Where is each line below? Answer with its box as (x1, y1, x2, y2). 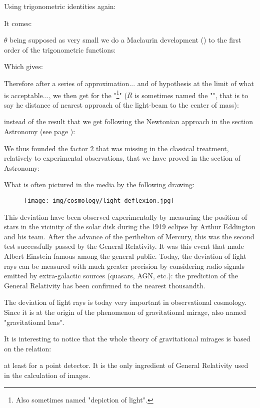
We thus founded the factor (4, 143, 88, 153)
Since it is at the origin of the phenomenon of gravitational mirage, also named (4, 306, 246, 317)
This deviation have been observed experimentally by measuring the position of (4, 211, 247, 222)
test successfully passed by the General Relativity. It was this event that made (4, 241, 244, 251)
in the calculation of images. (4, 369, 90, 380)
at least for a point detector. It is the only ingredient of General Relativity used (4, 360, 248, 370)
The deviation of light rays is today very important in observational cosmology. (4, 297, 247, 307)
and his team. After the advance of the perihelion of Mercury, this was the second (4, 231, 254, 241)
